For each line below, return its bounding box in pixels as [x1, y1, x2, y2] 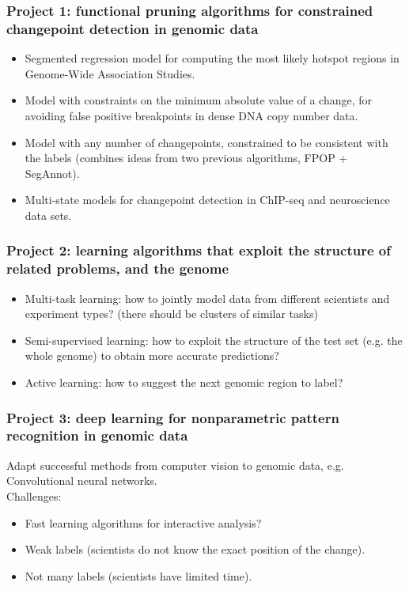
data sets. [25, 206, 72, 223]
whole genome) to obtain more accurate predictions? [25, 347, 279, 364]
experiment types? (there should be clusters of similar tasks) [25, 305, 318, 322]
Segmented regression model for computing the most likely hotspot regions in [25, 50, 400, 66]
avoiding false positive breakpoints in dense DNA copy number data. [25, 107, 358, 123]
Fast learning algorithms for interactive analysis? [25, 514, 262, 531]
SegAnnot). [25, 165, 80, 181]
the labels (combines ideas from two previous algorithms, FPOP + [25, 149, 348, 166]
